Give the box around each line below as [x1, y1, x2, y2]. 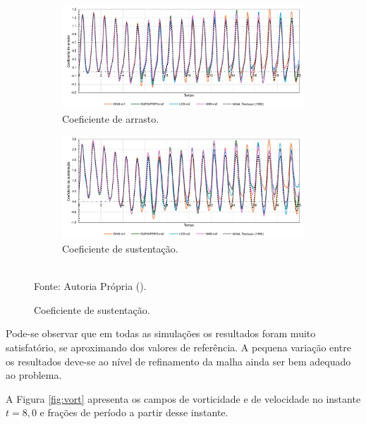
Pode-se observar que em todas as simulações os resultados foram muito [6, 326, 316, 341]
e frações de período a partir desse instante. [39, 405, 228, 420]
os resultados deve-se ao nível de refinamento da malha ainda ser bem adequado [6, 353, 351, 368]
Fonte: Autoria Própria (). [34, 279, 147, 293]
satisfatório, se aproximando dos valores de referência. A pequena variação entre [6, 340, 351, 354]
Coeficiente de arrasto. [62, 111, 159, 126]
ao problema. [6, 368, 62, 382]
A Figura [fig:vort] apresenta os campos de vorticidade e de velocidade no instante [6, 391, 361, 406]
